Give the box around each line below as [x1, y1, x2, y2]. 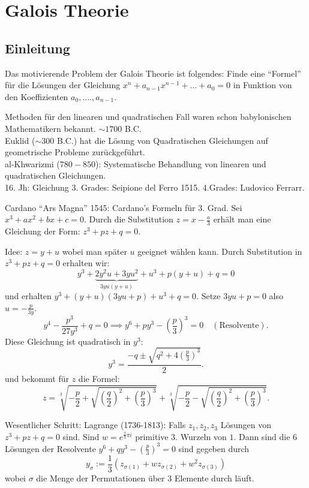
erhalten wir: [62, 257, 110, 269]
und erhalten [5, 290, 52, 302]
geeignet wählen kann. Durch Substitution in [137, 245, 302, 257]
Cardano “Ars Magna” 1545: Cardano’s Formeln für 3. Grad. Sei [5, 201, 242, 213]
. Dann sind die [233, 430, 290, 442]
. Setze [196, 290, 221, 302]
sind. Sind [62, 430, 100, 442]
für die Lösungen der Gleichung [5, 79, 121, 91]
